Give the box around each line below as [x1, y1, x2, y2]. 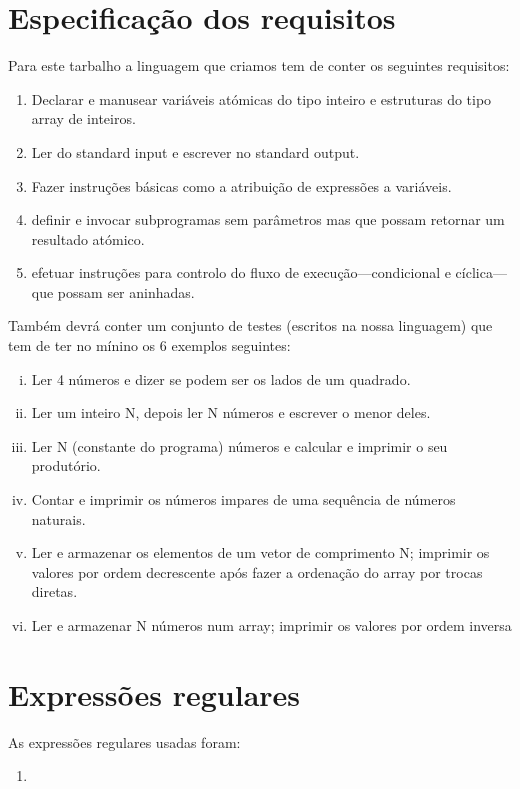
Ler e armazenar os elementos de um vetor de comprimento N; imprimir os [31, 542, 490, 563]
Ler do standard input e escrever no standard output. [31, 141, 360, 162]
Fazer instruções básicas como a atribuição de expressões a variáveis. [31, 175, 452, 196]
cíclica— [455, 262, 507, 283]
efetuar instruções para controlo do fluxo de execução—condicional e [31, 262, 451, 283]
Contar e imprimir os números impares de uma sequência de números [31, 489, 456, 510]
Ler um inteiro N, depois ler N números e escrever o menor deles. [31, 402, 431, 423]
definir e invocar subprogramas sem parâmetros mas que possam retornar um [31, 209, 505, 230]
